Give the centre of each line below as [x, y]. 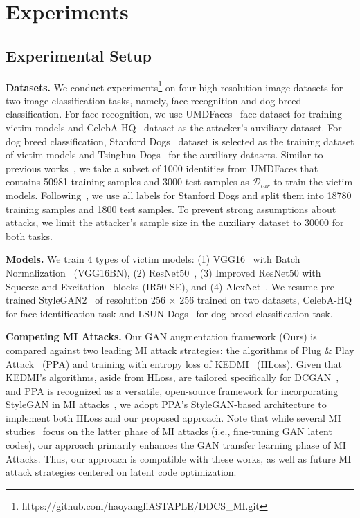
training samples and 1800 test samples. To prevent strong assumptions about [171, 209]
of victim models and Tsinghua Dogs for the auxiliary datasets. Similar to [164, 155]
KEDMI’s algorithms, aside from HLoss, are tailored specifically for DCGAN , [172, 377]
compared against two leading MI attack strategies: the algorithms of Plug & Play [180, 350]
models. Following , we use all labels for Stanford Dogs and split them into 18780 [179, 195]
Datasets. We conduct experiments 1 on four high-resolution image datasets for [174, 86]
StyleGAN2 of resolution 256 [102, 300]
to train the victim [313, 182]
